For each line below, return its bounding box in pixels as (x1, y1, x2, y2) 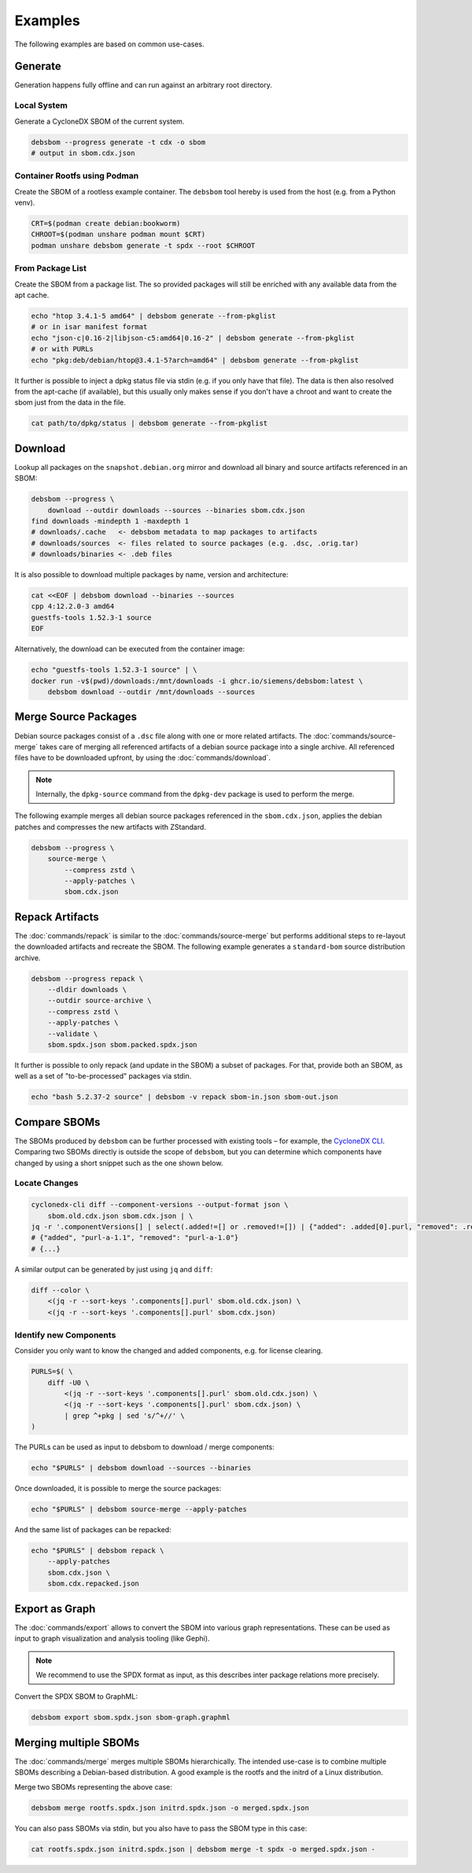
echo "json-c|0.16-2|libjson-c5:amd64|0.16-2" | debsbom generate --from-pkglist (31, 333, 356, 342)
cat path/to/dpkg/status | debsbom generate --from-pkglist (31, 419, 268, 428)
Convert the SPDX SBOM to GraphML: (14, 1692, 138, 1701)
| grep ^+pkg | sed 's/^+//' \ (64, 1411, 185, 1420)
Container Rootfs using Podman (14, 170, 139, 181)
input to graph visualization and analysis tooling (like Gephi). (14, 1634, 210, 1643)
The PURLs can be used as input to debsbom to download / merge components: (14, 1442, 275, 1452)
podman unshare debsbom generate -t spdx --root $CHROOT (31, 241, 256, 250)
